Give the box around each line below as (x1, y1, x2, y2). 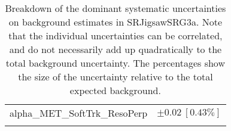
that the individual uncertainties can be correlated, (8, 29, 223, 42)
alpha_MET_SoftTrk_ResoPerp (10, 106, 148, 120)
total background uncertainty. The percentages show (5, 56, 225, 70)
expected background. (69, 83, 161, 97)
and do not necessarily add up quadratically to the (9, 42, 222, 56)
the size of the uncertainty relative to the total (18, 70, 213, 83)
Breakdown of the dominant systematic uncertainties (5, 1, 226, 15)
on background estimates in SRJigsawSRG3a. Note (8, 15, 222, 29)
